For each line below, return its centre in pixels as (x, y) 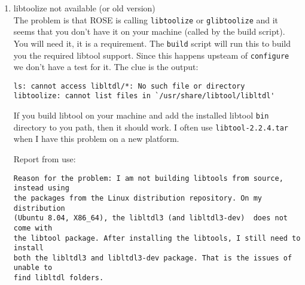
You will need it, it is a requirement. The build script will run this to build (152, 43)
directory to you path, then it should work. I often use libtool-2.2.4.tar (151, 127)
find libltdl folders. (59, 278)
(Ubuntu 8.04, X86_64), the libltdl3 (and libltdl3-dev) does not (150, 218)
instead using (41, 188)
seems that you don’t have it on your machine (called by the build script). (149, 31)
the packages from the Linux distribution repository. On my (138, 198)
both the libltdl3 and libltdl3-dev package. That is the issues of (153, 258)
